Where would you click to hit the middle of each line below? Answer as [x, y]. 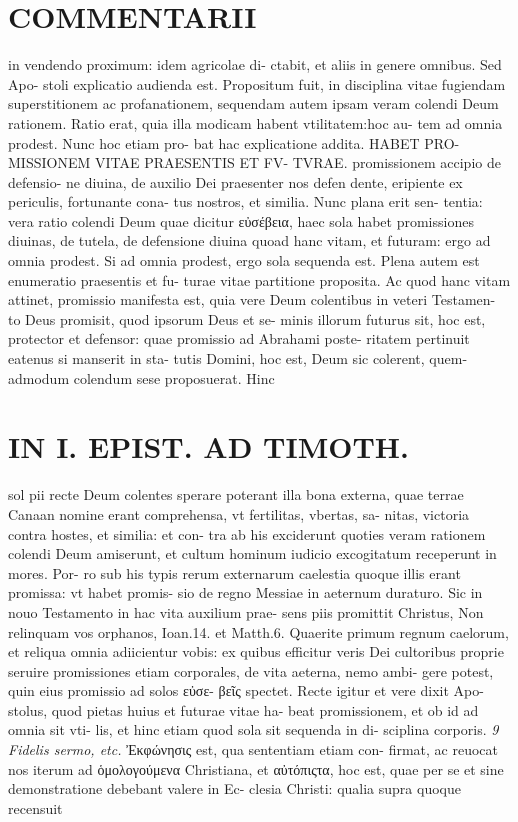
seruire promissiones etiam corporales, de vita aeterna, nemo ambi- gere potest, [251, 670]
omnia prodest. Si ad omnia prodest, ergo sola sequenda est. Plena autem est [244, 260]
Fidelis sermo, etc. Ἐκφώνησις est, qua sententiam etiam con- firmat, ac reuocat [253, 749]
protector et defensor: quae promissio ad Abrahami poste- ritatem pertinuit [239, 338]
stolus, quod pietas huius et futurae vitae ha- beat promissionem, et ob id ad [243, 709]
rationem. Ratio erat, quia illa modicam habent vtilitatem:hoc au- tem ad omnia [255, 122]
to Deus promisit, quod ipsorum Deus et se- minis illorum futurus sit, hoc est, [247, 318]
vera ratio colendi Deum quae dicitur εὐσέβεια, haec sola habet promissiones [241, 220]
